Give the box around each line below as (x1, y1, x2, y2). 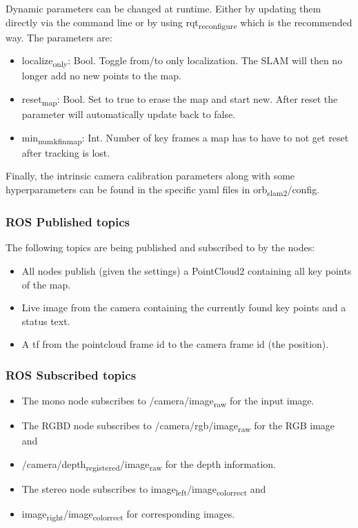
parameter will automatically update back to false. (21, 107, 236, 121)
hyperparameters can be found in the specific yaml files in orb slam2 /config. (6, 182, 320, 198)
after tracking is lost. (21, 145, 110, 159)
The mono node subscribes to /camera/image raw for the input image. (21, 393, 315, 409)
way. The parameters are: (6, 30, 112, 44)
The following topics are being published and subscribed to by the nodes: (6, 240, 315, 255)
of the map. (21, 277, 71, 291)
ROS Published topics (6, 213, 130, 231)
